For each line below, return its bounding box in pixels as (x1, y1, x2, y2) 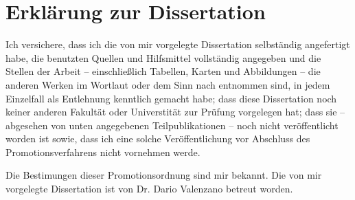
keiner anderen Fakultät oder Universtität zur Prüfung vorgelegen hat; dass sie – (5, 104, 345, 119)
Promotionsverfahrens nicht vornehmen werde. (5, 144, 201, 159)
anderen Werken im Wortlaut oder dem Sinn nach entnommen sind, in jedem (5, 77, 330, 91)
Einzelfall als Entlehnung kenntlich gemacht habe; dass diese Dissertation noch (5, 91, 337, 105)
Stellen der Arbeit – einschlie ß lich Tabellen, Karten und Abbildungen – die (5, 64, 321, 78)
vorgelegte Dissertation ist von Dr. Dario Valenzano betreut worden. (5, 181, 293, 196)
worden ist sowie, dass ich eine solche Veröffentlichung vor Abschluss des (5, 131, 310, 146)
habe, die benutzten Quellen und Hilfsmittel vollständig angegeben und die (5, 50, 321, 65)
